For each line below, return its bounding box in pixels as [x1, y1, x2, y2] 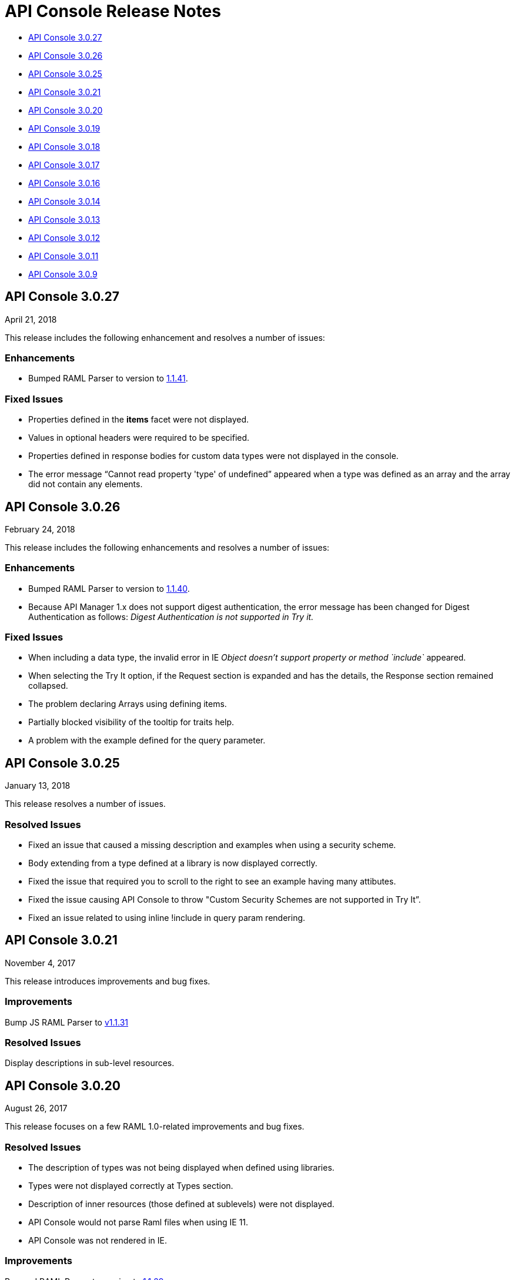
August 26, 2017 [5, 1103, 68, 1114]
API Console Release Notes [5, 1, 221, 21]
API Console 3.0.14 [28, 196, 101, 206]
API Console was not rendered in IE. [28, 1235, 168, 1245]
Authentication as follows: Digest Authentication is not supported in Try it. [28, 611, 314, 622]
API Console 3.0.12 [28, 232, 101, 243]
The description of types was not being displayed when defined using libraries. [28, 1162, 335, 1172]
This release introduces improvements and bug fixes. [5, 976, 210, 986]
